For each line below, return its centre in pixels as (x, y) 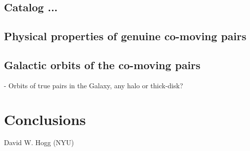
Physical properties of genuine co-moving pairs (125, 36)
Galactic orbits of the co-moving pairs (102, 64)
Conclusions (45, 119)
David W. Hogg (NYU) (39, 142)
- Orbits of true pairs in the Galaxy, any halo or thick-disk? (94, 85)
